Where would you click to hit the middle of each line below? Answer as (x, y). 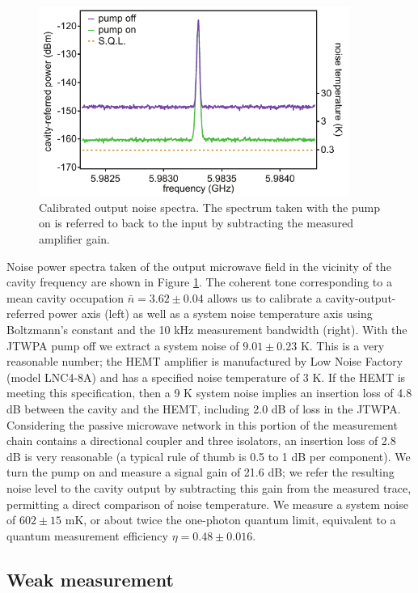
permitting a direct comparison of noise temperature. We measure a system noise (207, 504)
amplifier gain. (74, 239)
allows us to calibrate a (264, 297)
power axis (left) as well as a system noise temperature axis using (210, 313)
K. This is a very (342, 345)
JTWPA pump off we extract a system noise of (123, 345)
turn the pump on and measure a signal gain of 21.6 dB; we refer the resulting (201, 472)
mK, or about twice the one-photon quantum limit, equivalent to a (230, 520)
